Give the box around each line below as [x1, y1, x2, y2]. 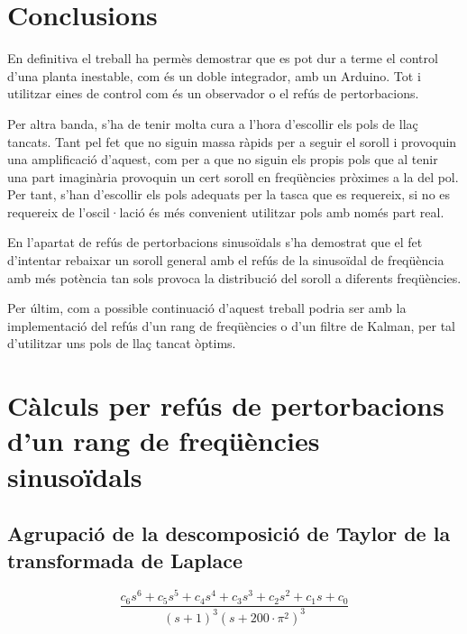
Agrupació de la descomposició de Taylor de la [7, 519, 451, 547]
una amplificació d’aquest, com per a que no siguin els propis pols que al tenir [7, 150, 438, 169]
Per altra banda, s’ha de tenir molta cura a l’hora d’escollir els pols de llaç [7, 114, 418, 133]
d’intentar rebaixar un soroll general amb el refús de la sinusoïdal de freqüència [7, 251, 444, 270]
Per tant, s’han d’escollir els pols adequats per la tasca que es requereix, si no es [7, 185, 451, 204]
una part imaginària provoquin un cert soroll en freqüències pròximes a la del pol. [7, 167, 459, 186]
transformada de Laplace [7, 546, 243, 574]
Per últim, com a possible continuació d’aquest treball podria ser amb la [7, 299, 407, 317]
